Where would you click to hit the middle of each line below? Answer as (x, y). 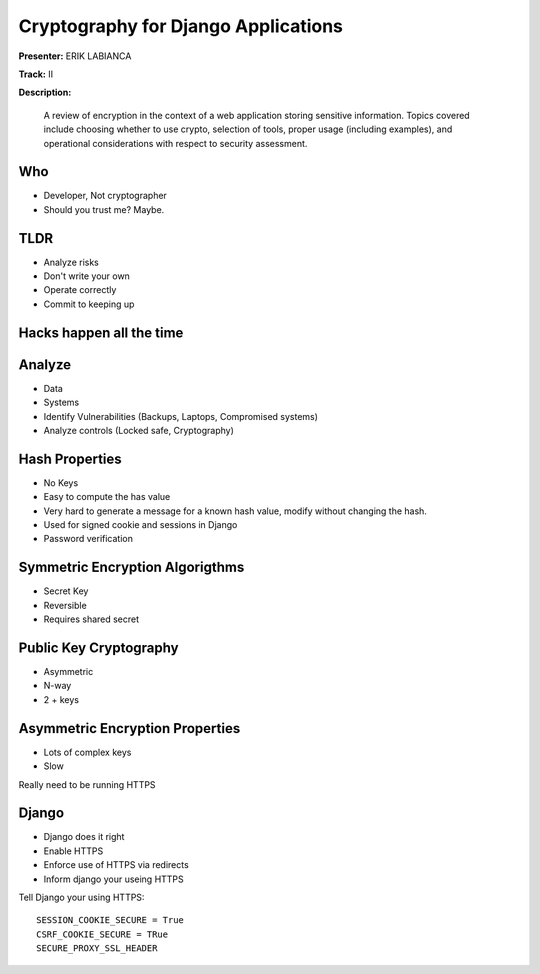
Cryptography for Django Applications (181, 26)
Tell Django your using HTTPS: (81, 897)
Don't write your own (86, 276)
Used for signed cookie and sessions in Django (140, 525)
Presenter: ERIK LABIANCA (75, 56)
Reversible (65, 605)
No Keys (61, 482)
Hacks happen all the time (101, 332)
